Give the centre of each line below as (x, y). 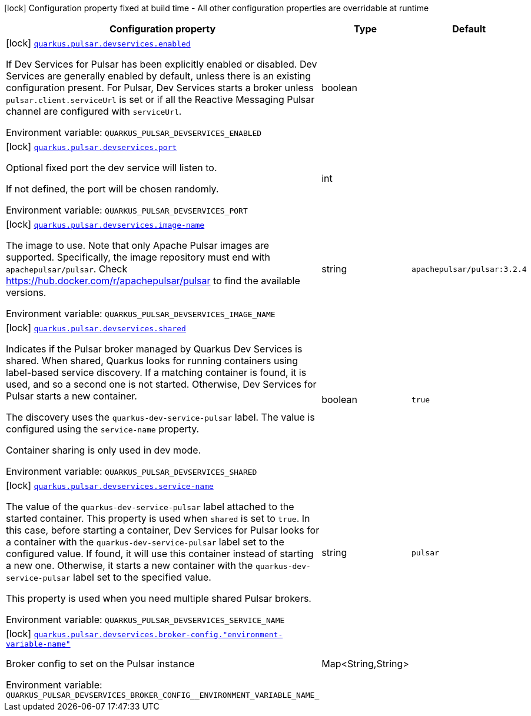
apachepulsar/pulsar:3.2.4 (469, 269)
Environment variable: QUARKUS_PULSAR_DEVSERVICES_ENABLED (134, 132)
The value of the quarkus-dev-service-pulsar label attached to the (150, 507)
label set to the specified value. (142, 577)
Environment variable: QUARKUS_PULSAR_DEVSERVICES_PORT (127, 210)
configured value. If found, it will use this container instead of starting (160, 554)
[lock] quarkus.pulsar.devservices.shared (96, 328)
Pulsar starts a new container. (72, 396)
